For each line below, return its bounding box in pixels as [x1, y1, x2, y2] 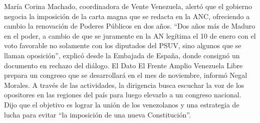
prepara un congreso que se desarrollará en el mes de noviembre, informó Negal [4, 70, 247, 80]
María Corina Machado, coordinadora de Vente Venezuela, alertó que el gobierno [4, 1, 252, 11]
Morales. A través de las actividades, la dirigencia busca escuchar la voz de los [4, 79, 244, 90]
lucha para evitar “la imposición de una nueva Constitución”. [4, 109, 191, 119]
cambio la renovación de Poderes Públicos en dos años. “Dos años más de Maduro [4, 21, 255, 31]
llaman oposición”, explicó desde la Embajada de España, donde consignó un [4, 50, 240, 60]
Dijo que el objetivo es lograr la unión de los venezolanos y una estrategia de [4, 99, 239, 109]
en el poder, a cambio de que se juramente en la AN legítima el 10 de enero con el [4, 30, 256, 41]
